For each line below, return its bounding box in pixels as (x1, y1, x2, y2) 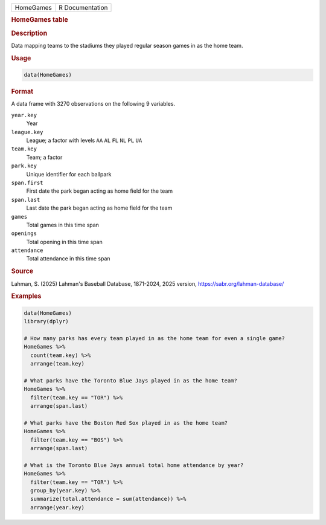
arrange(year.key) (30, 504, 85, 511)
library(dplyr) (24, 318, 69, 325)
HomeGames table (11, 16, 69, 24)
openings (11, 230, 37, 237)
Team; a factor (26, 153, 63, 161)
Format (11, 88, 33, 96)
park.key (11, 163, 37, 169)
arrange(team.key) (30, 360, 85, 367)
